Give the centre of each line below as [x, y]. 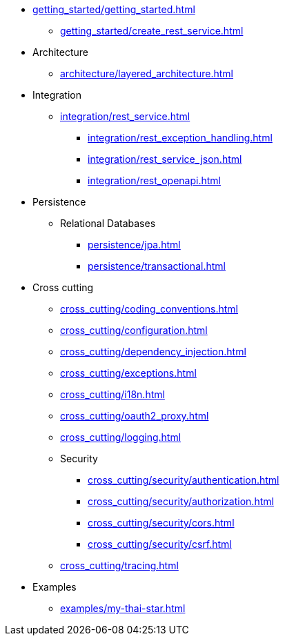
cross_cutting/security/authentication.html [184, 480]
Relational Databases [108, 223]
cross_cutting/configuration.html [134, 330]
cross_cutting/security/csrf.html [160, 544]
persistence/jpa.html [134, 245]
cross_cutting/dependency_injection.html [153, 352]
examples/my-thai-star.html [123, 608]
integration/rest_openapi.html [154, 180]
